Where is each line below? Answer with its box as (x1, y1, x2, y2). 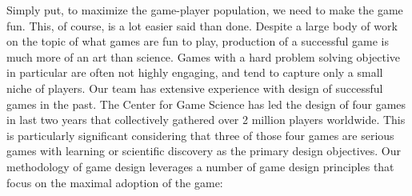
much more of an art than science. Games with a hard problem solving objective (6, 48, 401, 65)
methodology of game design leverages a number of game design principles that (6, 158, 394, 174)
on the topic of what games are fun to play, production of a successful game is (6, 33, 390, 50)
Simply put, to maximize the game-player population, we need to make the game (6, 2, 403, 18)
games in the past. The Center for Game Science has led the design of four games (6, 95, 406, 112)
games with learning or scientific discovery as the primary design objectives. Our (6, 142, 402, 159)
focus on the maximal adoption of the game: (6, 174, 223, 190)
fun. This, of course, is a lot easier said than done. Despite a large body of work (6, 17, 398, 34)
